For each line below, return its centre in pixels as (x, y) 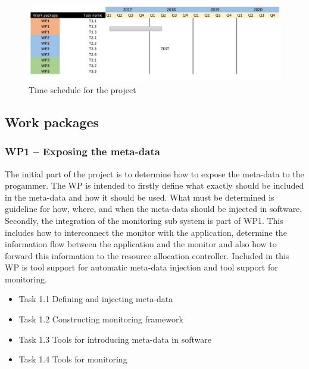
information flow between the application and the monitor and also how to (141, 244)
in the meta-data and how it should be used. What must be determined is (140, 197)
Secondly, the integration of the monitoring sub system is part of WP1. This (144, 220)
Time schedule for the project (82, 89)
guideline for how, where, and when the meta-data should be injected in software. (154, 209)
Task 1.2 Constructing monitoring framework (101, 319)
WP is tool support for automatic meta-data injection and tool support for (141, 267)
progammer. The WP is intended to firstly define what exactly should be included (154, 185)
